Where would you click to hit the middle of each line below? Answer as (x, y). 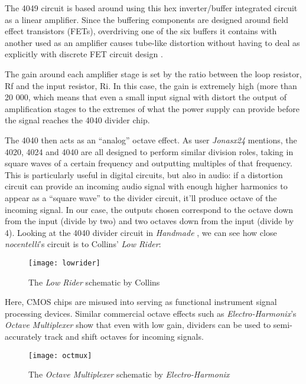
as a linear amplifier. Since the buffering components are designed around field (147, 19)
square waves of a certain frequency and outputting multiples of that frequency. (149, 163)
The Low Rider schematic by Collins (94, 282)
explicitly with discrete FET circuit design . (84, 54)
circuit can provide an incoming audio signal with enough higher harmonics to (146, 186)
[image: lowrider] (64, 263)
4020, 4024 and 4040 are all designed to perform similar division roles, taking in (149, 151)
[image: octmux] (60, 355)
